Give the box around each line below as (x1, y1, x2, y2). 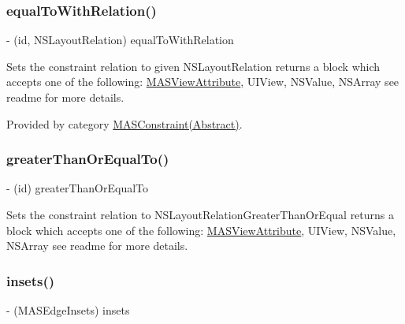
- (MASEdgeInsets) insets (6, 302, 130, 318)
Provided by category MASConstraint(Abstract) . (6, 115, 243, 132)
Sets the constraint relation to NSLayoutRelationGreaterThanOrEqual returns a (6, 207, 395, 222)
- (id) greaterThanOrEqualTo (6, 180, 149, 196)
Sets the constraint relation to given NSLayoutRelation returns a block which (6, 58, 381, 74)
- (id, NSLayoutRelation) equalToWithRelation (6, 32, 234, 48)
